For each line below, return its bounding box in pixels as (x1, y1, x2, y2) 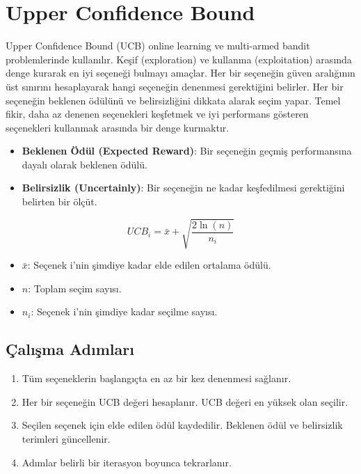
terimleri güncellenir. (22, 431, 111, 445)
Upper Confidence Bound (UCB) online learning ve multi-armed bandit (6, 38, 310, 53)
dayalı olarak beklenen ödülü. (22, 157, 147, 171)
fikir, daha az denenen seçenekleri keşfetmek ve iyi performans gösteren (6, 106, 309, 121)
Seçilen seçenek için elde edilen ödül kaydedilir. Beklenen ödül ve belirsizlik (22, 418, 343, 432)
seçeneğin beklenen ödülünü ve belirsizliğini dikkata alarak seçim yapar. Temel (6, 93, 341, 107)
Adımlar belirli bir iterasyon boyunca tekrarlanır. (22, 455, 232, 469)
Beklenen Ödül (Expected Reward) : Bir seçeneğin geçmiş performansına (22, 143, 352, 158)
